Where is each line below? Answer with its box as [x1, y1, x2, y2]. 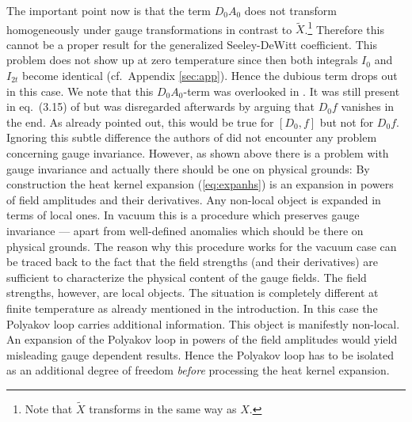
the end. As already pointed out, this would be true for [6, 113, 274, 130]
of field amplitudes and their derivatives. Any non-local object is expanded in [6, 191, 381, 207]
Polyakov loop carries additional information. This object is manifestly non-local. [6, 315, 400, 332]
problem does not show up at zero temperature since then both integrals [6, 51, 358, 68]
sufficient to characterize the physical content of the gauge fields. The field [6, 268, 367, 285]
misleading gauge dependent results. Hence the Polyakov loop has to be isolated [6, 346, 395, 363]
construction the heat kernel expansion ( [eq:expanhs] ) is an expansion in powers [6, 176, 394, 192]
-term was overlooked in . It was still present [183, 82, 400, 99]
